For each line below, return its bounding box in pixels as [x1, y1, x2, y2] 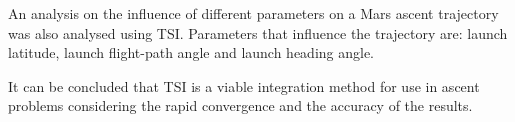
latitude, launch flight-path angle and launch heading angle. [8, 42, 375, 63]
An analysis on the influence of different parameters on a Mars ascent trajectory [8, 3, 499, 23]
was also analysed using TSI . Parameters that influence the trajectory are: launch [8, 22, 508, 43]
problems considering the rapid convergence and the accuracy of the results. [8, 95, 473, 116]
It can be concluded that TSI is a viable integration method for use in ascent [8, 75, 480, 96]
